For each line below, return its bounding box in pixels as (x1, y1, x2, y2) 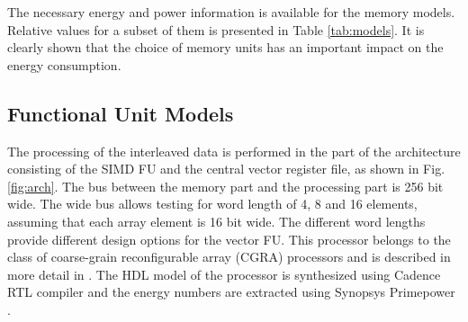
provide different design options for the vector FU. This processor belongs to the (7, 229, 451, 248)
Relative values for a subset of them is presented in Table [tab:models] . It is (7, 20, 425, 39)
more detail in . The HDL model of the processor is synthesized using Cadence (7, 264, 441, 283)
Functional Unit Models (7, 99, 234, 127)
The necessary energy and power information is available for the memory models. (7, 3, 455, 21)
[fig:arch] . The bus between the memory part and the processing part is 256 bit (7, 176, 444, 195)
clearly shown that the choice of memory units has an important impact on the (7, 38, 444, 57)
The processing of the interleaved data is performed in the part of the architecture (7, 141, 461, 160)
